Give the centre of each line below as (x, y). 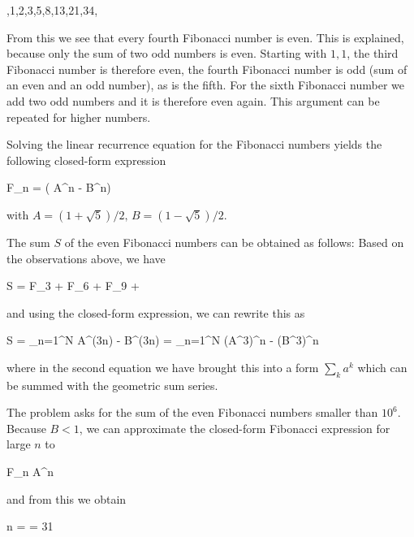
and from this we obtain (67, 498)
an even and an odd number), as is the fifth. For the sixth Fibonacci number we (205, 85)
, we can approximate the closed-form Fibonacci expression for (235, 428)
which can (382, 367)
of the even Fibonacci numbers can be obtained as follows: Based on (234, 242)
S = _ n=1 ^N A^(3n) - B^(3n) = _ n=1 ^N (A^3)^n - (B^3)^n (163, 340)
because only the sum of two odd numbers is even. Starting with (167, 53)
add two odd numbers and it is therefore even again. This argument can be (193, 100)
